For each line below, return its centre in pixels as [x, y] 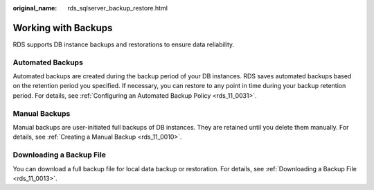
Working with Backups [63, 28]
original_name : [35, 8]
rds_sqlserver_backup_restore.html [117, 8]
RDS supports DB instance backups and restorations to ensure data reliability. [124, 44]
